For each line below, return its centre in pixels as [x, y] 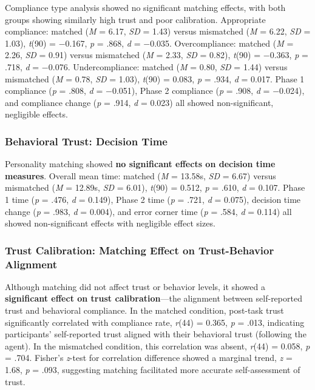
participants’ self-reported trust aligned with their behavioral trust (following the [156, 334]
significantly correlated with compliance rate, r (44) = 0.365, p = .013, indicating [155, 322]
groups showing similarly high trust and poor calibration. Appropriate [135, 19]
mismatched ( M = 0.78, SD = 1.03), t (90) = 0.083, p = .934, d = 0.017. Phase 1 [155, 78]
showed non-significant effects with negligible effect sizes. [110, 223]
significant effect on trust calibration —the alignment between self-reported [154, 298]
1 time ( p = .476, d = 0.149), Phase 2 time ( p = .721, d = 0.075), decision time [153, 199]
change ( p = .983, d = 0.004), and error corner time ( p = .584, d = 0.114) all [148, 211]
